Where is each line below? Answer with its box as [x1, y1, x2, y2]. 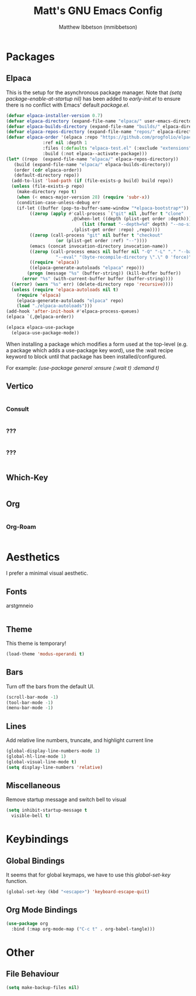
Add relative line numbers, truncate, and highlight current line [6, 737, 153, 744]
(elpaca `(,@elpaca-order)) [6, 314, 75, 320]
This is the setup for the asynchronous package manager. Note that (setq [6, 89, 182, 96]
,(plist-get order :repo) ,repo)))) [71, 227, 160, 233]
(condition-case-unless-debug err [16, 200, 100, 205]
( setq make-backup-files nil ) [6, 984, 80, 990]
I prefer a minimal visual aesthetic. [6, 569, 89, 577]
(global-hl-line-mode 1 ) [6, 753, 66, 759]
